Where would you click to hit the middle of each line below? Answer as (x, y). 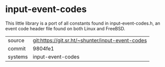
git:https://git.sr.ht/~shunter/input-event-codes (90, 40)
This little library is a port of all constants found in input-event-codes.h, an (83, 23)
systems (18, 56)
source (16, 40)
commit (17, 48)
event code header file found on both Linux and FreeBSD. (65, 28)
